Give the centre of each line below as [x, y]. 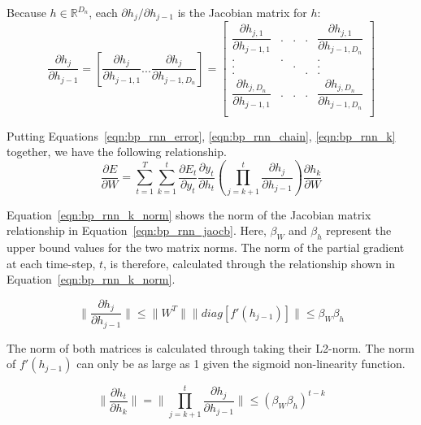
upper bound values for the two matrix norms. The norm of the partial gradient [206, 247]
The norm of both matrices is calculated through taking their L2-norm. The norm [210, 347]
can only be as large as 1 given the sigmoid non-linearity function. [241, 364]
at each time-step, [51, 263]
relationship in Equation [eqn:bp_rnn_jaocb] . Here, [137, 230]
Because [26, 12]
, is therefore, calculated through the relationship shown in [250, 263]
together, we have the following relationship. [117, 152]
